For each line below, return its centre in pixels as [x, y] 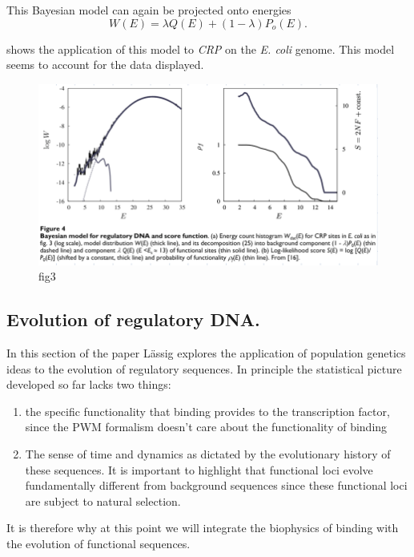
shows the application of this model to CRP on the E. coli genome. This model [201, 48]
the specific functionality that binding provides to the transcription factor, [207, 411]
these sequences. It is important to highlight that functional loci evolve [199, 469]
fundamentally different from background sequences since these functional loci [216, 485]
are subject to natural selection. [103, 500]
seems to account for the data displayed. [105, 65]
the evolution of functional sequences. [98, 544]
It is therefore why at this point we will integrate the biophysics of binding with [203, 528]
